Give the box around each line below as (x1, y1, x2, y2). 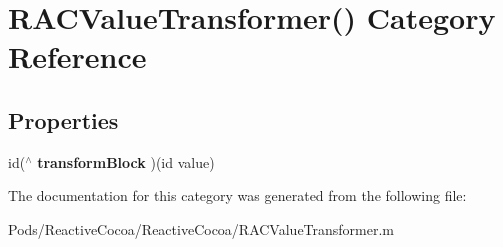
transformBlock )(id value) (37, 151, 215, 172)
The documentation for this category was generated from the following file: (8, 185, 467, 206)
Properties (8, 104, 119, 135)
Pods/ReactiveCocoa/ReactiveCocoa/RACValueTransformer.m (8, 218, 395, 239)
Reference (8, 36, 147, 77)
